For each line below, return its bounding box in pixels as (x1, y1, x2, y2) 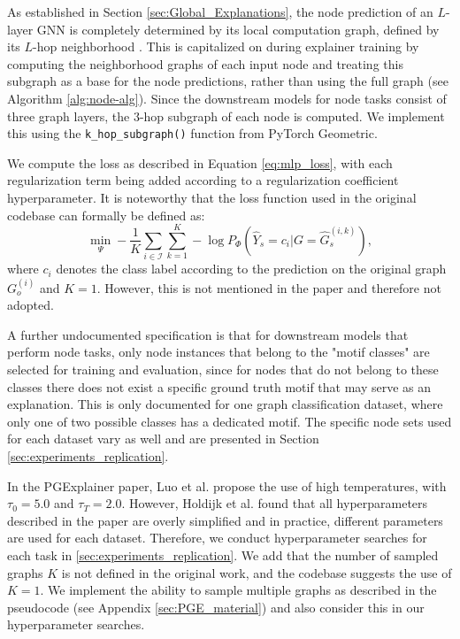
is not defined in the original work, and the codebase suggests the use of (61, 563, 452, 581)
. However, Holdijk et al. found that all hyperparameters (121, 494, 428, 512)
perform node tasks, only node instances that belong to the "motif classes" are (7, 343, 430, 361)
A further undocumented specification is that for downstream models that (7, 325, 409, 343)
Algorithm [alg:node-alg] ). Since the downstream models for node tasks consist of (7, 89, 447, 107)
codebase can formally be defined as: (7, 205, 205, 224)
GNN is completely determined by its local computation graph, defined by (36, 19, 440, 38)
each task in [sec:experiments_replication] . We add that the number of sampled (7, 546, 439, 564)
